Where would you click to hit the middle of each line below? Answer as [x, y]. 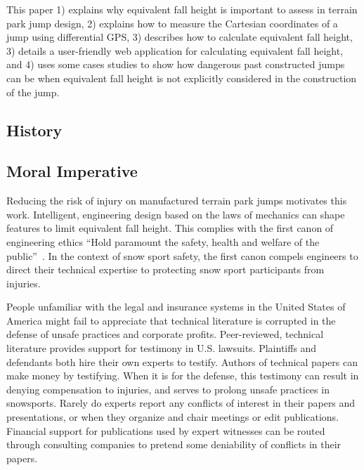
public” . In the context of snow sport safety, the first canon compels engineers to [182, 255]
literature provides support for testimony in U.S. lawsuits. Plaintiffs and [162, 348]
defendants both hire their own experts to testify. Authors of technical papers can [182, 361]
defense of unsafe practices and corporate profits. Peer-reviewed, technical [165, 334]
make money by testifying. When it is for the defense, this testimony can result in [183, 376]
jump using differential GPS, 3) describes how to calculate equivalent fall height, [180, 37]
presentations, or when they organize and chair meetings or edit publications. [173, 417]
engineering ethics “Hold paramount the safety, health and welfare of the [163, 241]
